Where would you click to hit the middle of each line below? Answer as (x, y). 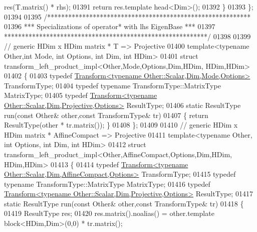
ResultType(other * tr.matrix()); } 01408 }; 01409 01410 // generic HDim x (121, 125)
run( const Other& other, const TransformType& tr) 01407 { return (106, 115)
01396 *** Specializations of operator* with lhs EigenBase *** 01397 (110, 26)
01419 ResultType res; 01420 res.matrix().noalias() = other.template (109, 213)
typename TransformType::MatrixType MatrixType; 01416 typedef (107, 184)
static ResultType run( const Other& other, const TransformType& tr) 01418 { (124, 203)
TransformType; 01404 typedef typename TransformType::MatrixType (112, 85)
